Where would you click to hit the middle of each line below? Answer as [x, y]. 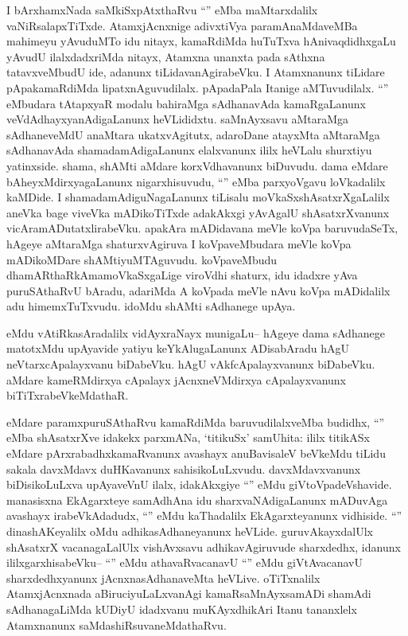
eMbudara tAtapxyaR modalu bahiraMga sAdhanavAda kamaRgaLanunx [186, 103]
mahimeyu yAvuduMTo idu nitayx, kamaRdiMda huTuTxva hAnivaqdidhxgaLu [201, 41]
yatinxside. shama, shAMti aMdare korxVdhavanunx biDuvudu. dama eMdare [197, 165]
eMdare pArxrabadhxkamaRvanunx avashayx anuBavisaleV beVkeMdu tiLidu [196, 453]
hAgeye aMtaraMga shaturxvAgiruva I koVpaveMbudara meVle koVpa [179, 243]
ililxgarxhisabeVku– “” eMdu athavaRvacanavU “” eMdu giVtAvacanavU [185, 562]
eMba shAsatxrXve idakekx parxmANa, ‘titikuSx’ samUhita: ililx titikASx [188, 437]
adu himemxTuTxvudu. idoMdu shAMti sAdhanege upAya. [151, 306]
